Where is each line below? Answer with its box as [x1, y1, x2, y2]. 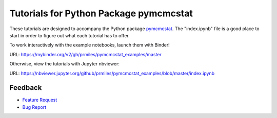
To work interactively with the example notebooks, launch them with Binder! [9, 42, 170, 48]
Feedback [9, 83, 42, 92]
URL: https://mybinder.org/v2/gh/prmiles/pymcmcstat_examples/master [9, 51, 162, 57]
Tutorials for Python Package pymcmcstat [9, 8, 193, 19]
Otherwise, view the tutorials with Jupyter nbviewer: [9, 61, 120, 67]
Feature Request [22, 97, 57, 103]
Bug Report [22, 104, 46, 110]
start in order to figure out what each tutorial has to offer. [9, 32, 130, 38]
